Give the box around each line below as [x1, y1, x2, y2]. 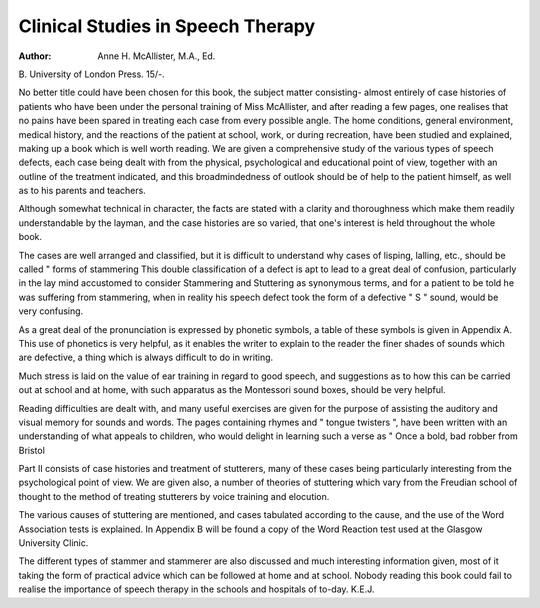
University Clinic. [18, 537, 89, 549]
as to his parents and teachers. [18, 185, 147, 197]
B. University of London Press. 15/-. [18, 68, 165, 80]
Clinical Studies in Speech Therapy [18, 15, 315, 37]
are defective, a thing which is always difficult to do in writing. [18, 351, 274, 364]
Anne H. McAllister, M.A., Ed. [97, 50, 216, 62]
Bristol [18, 444, 45, 456]
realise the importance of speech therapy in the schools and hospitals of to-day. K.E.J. [18, 583, 375, 595]
